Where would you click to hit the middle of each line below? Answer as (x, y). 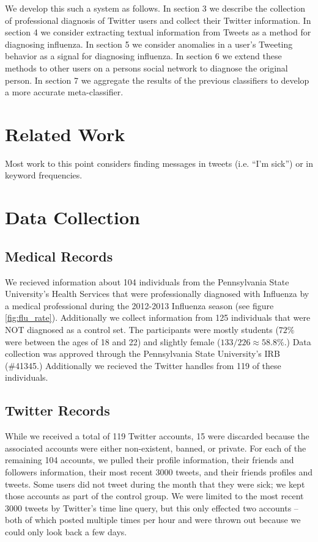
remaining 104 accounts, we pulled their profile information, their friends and (150, 460)
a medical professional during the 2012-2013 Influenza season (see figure (139, 305)
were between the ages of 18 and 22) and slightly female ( (113, 341)
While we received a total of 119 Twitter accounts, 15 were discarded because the (157, 436)
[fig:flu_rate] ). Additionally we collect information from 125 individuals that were (158, 317)
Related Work (65, 134)
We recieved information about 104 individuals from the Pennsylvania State (147, 281)
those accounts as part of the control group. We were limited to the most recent (154, 496)
